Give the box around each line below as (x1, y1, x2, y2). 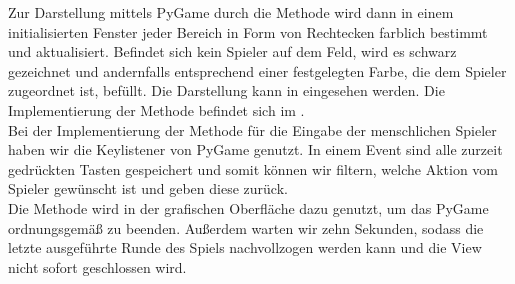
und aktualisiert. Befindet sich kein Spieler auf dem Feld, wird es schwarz (8, 41, 457, 62)
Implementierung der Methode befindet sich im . (8, 99, 305, 120)
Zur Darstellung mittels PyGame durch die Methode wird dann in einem (8, 2, 454, 22)
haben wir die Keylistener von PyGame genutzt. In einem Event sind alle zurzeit (8, 139, 503, 160)
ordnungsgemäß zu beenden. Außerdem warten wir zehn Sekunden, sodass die (8, 217, 484, 238)
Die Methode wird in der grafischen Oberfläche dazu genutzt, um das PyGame (8, 197, 489, 218)
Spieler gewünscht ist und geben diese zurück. (8, 178, 288, 199)
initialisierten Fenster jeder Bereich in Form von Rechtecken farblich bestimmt (8, 21, 488, 42)
